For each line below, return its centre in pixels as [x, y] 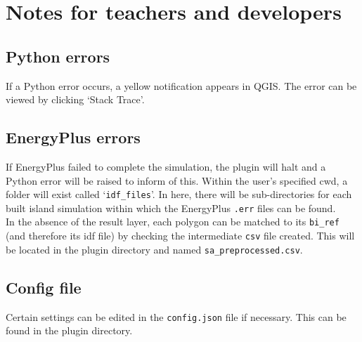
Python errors [58, 56]
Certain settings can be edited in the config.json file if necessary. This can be [176, 316]
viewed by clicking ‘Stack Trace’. [75, 99]
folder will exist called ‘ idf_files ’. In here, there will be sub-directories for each [179, 194]
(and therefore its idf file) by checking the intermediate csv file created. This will [180, 236]
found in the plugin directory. [69, 330]
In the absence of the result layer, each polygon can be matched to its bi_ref [173, 222]
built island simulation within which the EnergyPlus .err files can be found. [171, 208]
